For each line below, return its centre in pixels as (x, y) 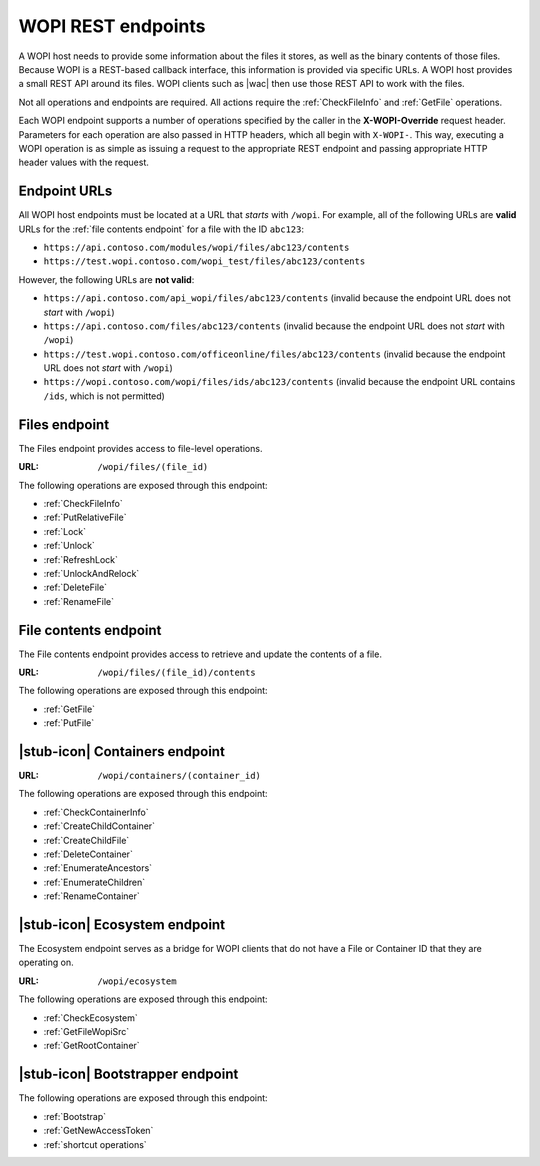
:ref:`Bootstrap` (75, 1116)
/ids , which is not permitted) (104, 396)
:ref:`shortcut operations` (95, 1144)
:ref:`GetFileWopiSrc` (86, 1032)
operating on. (46, 962)
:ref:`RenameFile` (79, 601)
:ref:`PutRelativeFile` (85, 517)
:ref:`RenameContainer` (91, 896)
